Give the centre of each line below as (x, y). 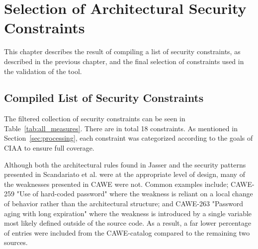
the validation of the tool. (43, 71)
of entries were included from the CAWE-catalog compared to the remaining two (127, 232)
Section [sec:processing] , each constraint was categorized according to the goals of (129, 138)
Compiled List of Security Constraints (104, 98)
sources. (16, 242)
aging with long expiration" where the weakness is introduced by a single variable (128, 213)
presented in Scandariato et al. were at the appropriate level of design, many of (125, 174)
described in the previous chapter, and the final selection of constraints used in (124, 61)
